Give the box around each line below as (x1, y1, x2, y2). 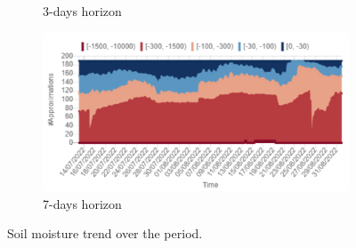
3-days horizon (43, 2, 122, 20)
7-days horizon (43, 194, 122, 212)
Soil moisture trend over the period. (7, 224, 203, 243)
